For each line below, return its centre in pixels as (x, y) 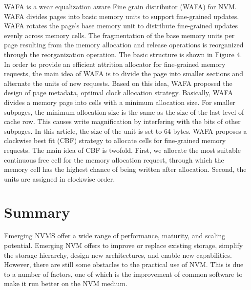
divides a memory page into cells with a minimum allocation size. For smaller (120, 102)
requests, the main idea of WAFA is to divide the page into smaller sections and (124, 73)
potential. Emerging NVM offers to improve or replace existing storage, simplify (124, 245)
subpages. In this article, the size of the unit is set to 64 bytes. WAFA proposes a (125, 131)
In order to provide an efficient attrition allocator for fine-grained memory (115, 64)
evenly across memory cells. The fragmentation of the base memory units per (119, 35)
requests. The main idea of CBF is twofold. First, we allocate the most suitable (122, 150)
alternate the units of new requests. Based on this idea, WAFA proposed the (118, 83)
